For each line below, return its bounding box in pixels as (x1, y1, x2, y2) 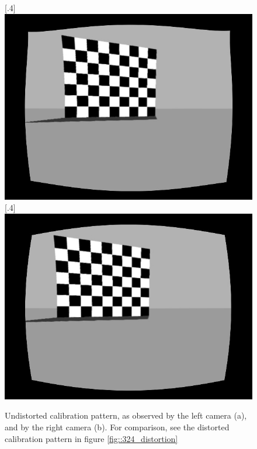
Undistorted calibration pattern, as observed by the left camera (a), (5, 409, 247, 422)
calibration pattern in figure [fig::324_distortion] (5, 432, 178, 444)
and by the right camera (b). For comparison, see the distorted (5, 420, 230, 433)
